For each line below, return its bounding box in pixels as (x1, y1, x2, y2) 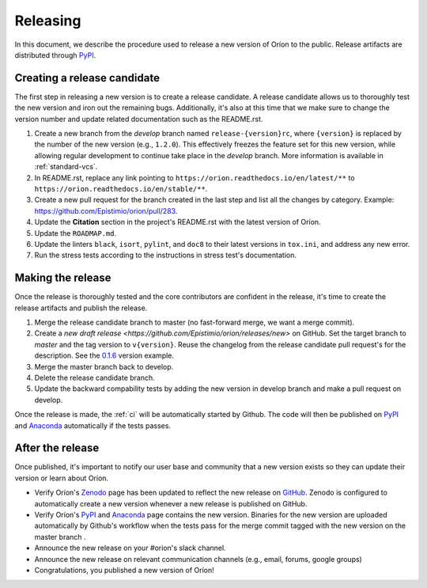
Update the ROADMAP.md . (34, 228, 117, 237)
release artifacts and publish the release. (14, 303, 148, 313)
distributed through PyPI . (14, 50, 96, 59)
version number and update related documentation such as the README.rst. (14, 114, 263, 123)
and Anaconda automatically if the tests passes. (14, 420, 172, 431)
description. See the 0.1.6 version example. (34, 351, 174, 360)
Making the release (14, 271, 111, 285)
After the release (14, 442, 100, 455)
